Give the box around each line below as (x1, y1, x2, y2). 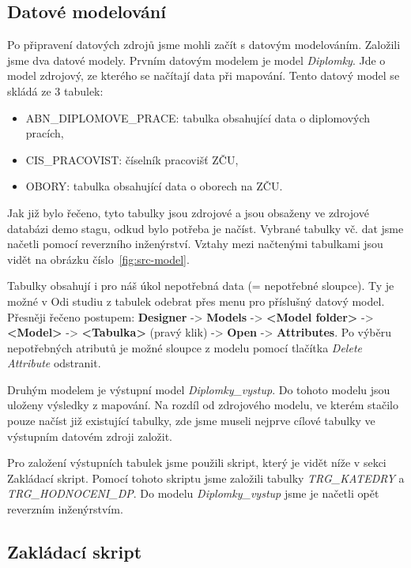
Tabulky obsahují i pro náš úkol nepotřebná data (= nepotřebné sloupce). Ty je (7, 277, 394, 294)
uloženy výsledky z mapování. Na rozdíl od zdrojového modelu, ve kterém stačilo (7, 397, 398, 413)
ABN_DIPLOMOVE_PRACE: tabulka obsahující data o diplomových (25, 109, 371, 126)
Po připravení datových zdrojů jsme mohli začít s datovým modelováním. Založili (7, 36, 401, 53)
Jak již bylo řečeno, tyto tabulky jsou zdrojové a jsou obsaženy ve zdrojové (7, 204, 369, 220)
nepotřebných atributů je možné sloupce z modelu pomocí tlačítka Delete (7, 339, 362, 355)
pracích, (25, 125, 64, 141)
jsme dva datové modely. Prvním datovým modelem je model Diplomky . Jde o (7, 51, 386, 68)
